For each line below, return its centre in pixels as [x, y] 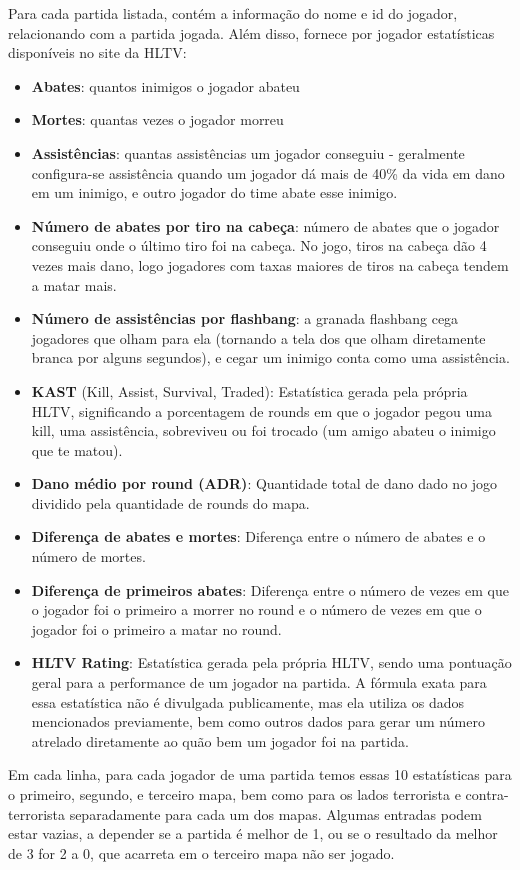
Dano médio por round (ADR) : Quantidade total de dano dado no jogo [264, 483]
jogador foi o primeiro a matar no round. [156, 628]
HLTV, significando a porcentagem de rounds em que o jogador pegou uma [261, 410]
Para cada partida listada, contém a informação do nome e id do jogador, [233, 13]
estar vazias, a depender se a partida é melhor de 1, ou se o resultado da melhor [253, 833]
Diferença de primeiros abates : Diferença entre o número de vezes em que [270, 589]
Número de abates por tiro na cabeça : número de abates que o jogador [265, 225]
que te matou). [77, 449]
